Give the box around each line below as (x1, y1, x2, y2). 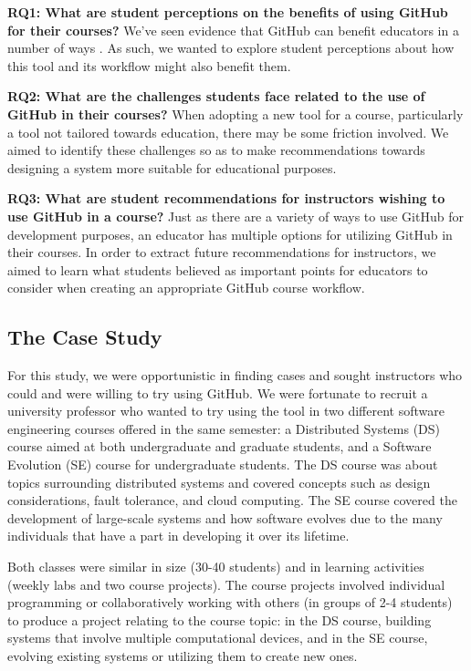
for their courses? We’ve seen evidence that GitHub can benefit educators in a (7, 20, 459, 39)
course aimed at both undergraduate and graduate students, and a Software (7, 437, 432, 456)
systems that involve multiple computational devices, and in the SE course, (7, 628, 428, 647)
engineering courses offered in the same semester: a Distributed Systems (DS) (7, 418, 441, 438)
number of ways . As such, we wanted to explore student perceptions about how (7, 38, 455, 57)
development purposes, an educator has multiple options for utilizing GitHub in (7, 224, 453, 243)
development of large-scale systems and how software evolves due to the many (7, 508, 443, 527)
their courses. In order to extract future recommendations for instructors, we (7, 243, 436, 262)
